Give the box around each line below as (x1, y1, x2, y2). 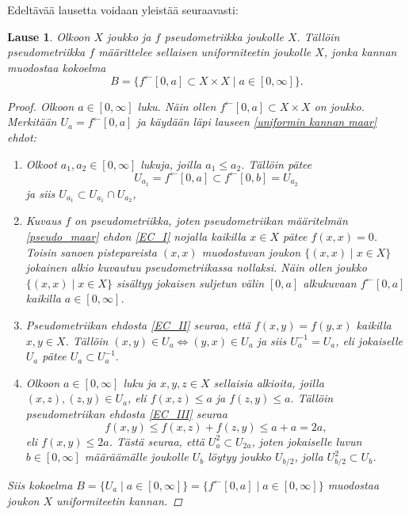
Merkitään (7, 113, 57, 130)
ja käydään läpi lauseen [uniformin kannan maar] (136, 113, 377, 130)
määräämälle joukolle (84, 448, 189, 465)
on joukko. (314, 97, 365, 114)
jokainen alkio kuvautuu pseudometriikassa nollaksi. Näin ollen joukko (25, 259, 367, 276)
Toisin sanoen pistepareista (25, 243, 157, 260)
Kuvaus (25, 212, 62, 229)
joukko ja (107, 28, 151, 44)
